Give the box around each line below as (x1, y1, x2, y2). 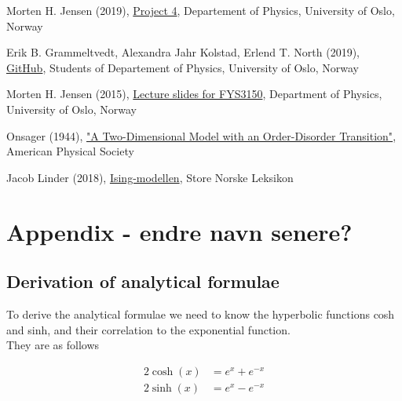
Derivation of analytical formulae (6, 269, 280, 293)
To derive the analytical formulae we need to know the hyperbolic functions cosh (6, 305, 395, 322)
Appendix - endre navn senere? (6, 215, 353, 247)
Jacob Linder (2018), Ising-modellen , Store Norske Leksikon (6, 169, 294, 185)
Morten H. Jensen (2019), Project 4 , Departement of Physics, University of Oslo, (6, 2, 395, 18)
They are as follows (6, 337, 100, 353)
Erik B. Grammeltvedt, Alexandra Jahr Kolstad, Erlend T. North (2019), (6, 44, 360, 60)
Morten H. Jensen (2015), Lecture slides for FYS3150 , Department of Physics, (6, 86, 382, 102)
